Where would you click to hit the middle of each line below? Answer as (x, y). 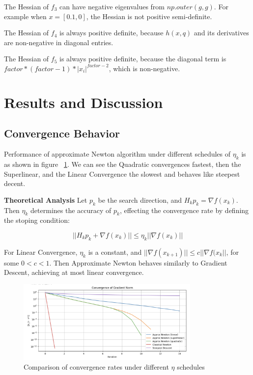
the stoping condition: (37, 220)
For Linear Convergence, (41, 252)
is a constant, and (115, 252)
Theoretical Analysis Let (46, 200)
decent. (15, 183)
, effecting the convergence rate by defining (184, 210)
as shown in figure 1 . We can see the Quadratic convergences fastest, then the (123, 164)
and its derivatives (221, 33)
